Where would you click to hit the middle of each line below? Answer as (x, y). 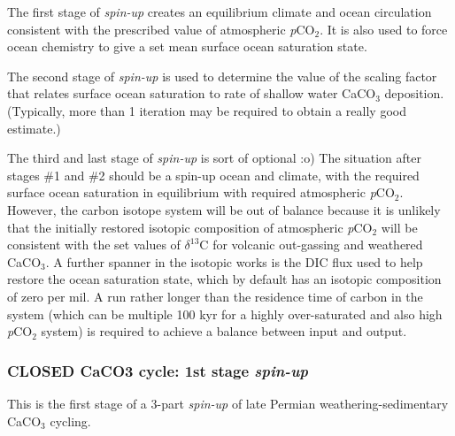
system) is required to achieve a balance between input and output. (224, 331)
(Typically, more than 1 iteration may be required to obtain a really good (207, 110)
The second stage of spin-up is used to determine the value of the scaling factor (222, 76)
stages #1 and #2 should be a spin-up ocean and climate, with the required (213, 175)
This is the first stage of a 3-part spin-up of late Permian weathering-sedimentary (228, 403)
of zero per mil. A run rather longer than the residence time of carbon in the (215, 296)
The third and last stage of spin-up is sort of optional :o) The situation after (214, 158)
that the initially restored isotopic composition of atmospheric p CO (190, 227)
